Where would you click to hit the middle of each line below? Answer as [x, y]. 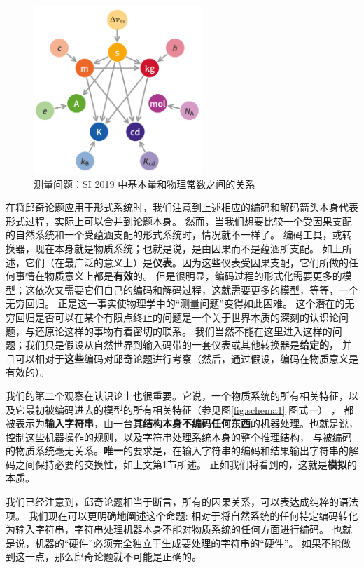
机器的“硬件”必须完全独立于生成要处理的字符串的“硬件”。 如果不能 [188, 542]
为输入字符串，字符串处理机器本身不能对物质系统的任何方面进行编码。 [167, 529]
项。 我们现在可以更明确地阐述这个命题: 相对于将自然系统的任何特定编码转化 [182, 515]
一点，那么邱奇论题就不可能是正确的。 [113, 556]
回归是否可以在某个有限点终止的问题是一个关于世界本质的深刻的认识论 [177, 317]
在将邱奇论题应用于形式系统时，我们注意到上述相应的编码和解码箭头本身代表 [182, 207]
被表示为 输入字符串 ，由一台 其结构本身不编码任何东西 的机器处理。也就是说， [182, 423]
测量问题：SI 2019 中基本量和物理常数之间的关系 [145, 183]
